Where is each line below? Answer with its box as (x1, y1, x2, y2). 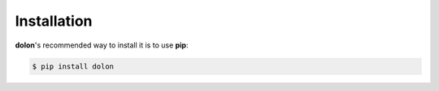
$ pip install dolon (32, 61, 114, 71)
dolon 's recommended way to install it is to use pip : (15, 40, 189, 50)
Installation (15, 12, 93, 30)
